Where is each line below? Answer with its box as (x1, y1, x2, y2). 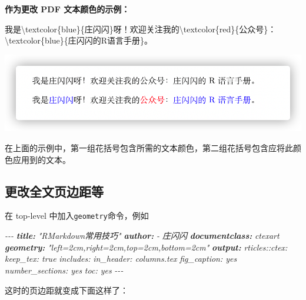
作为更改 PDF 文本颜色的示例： (5, 3, 130, 15)
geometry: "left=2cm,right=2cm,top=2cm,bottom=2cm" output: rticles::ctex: (5, 241, 288, 253)
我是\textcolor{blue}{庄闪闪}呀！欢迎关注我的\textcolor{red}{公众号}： (5, 22, 277, 35)
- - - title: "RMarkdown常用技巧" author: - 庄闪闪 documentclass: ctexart (5, 229, 280, 242)
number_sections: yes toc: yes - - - (5, 264, 124, 276)
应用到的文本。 (12, 153, 71, 165)
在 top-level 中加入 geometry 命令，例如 (5, 209, 149, 222)
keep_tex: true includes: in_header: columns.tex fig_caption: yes (5, 252, 237, 265)
